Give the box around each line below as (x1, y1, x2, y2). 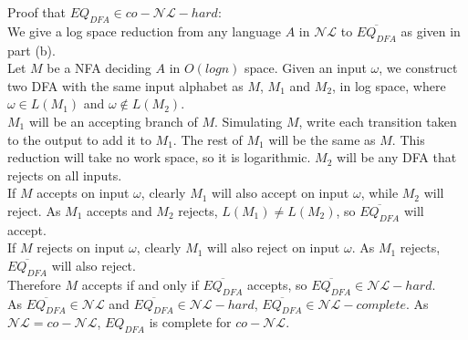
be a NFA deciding (47, 58, 151, 77)
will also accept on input (212, 183, 349, 202)
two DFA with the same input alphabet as (7, 76, 244, 95)
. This (391, 129, 425, 149)
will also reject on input (207, 238, 340, 257)
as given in (400, 21, 461, 40)
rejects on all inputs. (7, 165, 122, 184)
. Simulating (213, 111, 283, 130)
